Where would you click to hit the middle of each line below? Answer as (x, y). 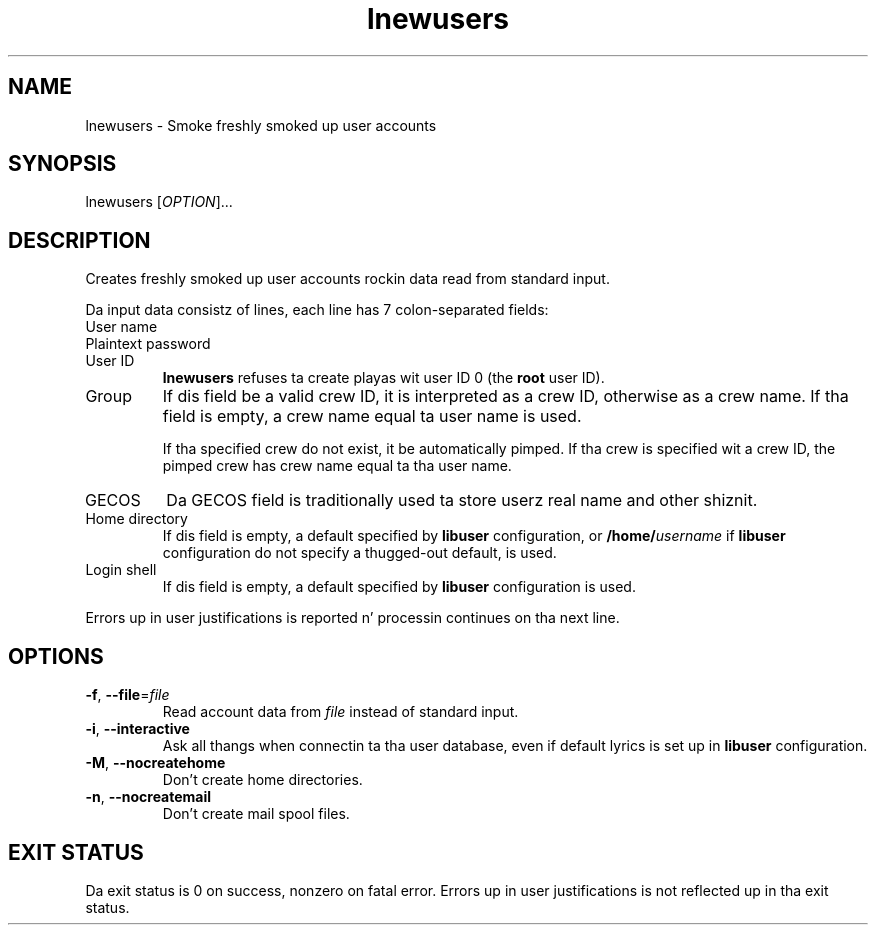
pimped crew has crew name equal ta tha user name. (337, 466)
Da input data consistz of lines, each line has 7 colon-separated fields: (317, 310)
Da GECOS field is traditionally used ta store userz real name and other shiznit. (462, 500)
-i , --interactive (137, 729)
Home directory (136, 519)
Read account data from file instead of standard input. (340, 712)
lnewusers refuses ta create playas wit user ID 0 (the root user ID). (383, 378)
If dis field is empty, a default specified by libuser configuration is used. (399, 587)
